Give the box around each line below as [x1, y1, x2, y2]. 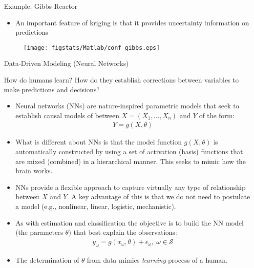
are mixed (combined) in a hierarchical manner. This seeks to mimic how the [15, 156, 246, 166]
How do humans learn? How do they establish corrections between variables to [4, 75, 239, 85]
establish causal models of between [15, 110, 120, 120]
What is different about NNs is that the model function [15, 137, 182, 147]
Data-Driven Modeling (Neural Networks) [4, 58, 129, 68]
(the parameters [15, 227, 63, 237]
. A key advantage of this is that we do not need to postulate [67, 191, 250, 202]
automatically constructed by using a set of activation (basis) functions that [15, 146, 243, 157]
